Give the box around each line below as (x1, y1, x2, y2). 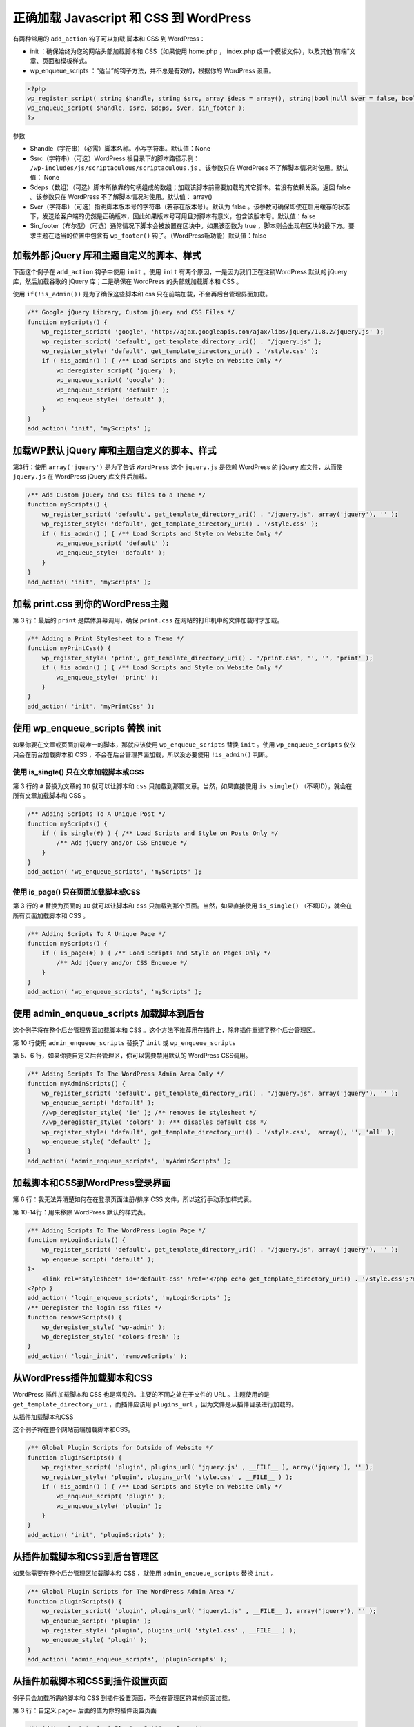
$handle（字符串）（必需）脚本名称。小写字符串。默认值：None (30, 144, 210, 153)
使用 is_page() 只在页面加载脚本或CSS (12, 887, 141, 897)
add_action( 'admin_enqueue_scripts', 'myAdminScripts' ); (27, 1157, 231, 1165)
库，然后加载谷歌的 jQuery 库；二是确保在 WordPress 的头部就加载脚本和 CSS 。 (12, 277, 243, 286)
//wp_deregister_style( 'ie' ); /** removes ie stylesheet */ (41, 1109, 257, 1116)
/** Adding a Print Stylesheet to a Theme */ (27, 635, 184, 642)
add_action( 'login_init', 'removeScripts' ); (27, 1352, 188, 1360)
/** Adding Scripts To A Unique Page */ (27, 930, 166, 937)
